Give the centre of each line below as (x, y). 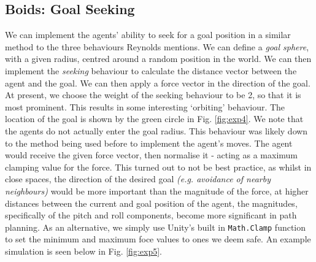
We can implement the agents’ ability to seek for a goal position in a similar (148, 35)
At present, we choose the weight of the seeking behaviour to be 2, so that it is (153, 95)
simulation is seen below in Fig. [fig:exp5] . (83, 251)
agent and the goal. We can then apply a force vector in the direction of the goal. (158, 83)
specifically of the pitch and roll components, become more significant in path (151, 215)
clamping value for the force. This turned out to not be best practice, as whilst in (158, 167)
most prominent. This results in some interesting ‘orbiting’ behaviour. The (145, 106)
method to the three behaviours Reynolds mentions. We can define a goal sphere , (157, 46)
